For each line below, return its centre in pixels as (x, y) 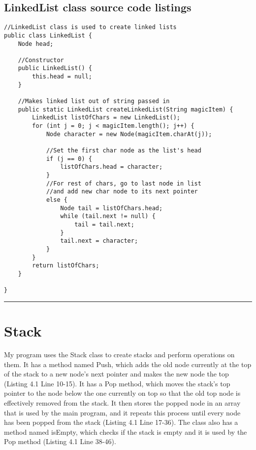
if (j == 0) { (69, 159)
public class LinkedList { (48, 35)
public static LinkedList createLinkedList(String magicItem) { (126, 109)
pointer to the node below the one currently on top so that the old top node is (122, 393)
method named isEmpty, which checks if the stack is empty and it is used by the (126, 431)
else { (57, 200)
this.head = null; (62, 77)
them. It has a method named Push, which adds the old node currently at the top (128, 364)
